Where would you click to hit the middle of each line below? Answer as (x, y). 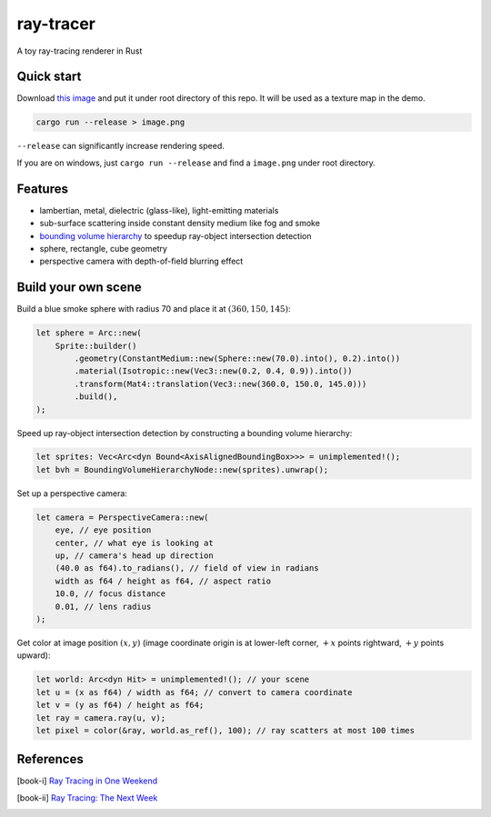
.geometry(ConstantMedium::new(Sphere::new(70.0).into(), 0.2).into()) (237, 358)
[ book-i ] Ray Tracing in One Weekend (87, 781)
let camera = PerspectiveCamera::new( (122, 517)
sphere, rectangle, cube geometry (104, 248)
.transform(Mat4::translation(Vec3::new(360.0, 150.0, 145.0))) (220, 384)
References (50, 759)
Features (42, 189)
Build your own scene (80, 288)
